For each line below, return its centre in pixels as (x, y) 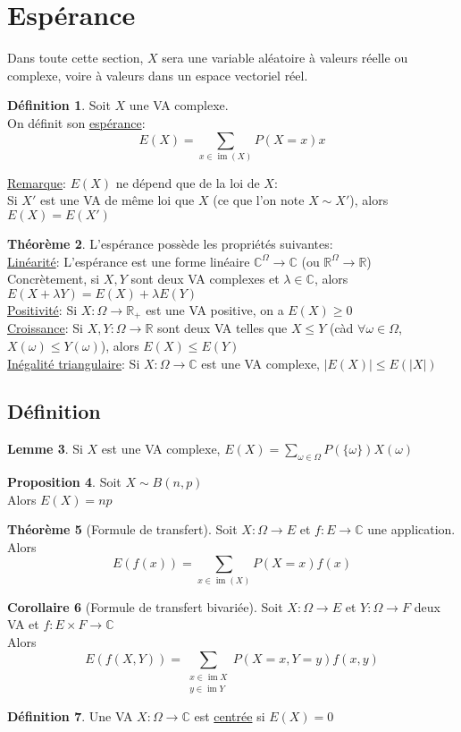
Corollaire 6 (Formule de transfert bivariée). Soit (145, 606)
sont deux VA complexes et (205, 279)
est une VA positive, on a (215, 309)
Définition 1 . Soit (59, 105)
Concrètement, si (54, 279)
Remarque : (37, 182)
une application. (411, 529)
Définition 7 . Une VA (70, 716)
